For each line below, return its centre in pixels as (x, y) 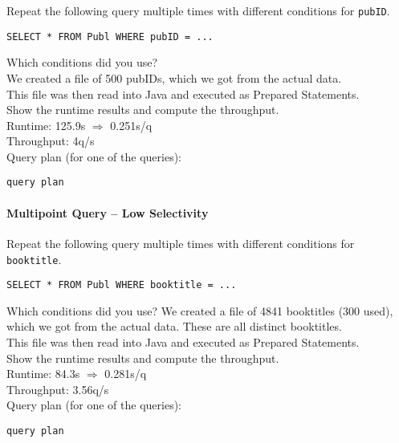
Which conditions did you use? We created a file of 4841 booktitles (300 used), (200, 310)
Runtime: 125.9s (46, 125)
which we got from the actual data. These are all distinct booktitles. (174, 326)
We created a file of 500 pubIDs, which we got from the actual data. (174, 77)
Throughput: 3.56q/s (58, 389)
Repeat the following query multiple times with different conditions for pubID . (198, 10)
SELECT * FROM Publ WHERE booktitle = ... (122, 285)
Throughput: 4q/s (51, 141)
